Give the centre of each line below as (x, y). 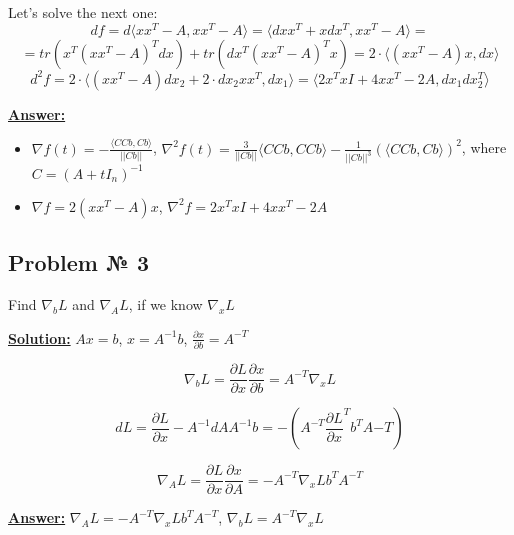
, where (484, 147)
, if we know (165, 304)
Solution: (39, 337)
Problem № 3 (79, 262)
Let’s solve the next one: (83, 12)
